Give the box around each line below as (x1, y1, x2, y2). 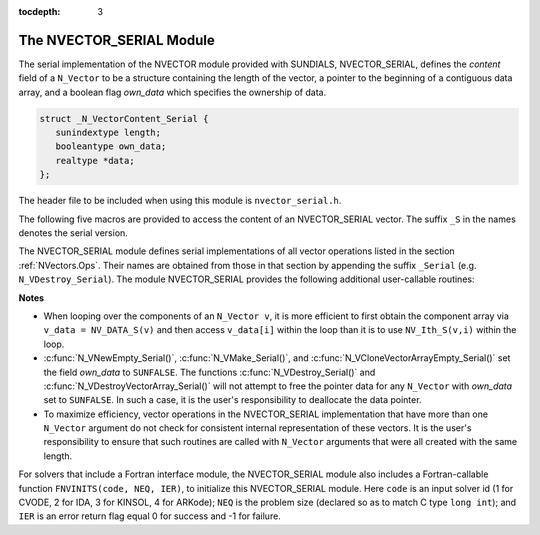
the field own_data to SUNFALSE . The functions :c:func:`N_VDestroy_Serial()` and (43, 366, 376, 378)
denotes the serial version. (18, 227, 129, 239)
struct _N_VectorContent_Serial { (39, 113, 209, 124)
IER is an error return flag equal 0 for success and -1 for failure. (18, 510, 282, 522)
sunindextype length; (55, 127, 162, 139)
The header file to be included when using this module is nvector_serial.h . (18, 195, 342, 207)
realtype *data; (55, 155, 135, 166)
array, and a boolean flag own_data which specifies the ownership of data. (18, 86, 327, 98)
